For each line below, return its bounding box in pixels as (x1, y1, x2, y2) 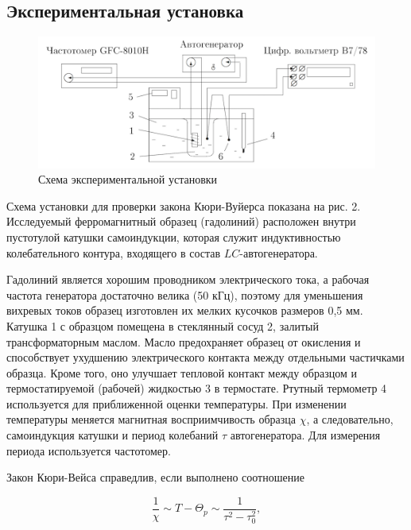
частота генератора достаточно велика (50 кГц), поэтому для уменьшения (6, 286, 363, 303)
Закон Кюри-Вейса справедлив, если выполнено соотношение (6, 469, 304, 486)
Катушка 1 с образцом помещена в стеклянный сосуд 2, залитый (6, 317, 319, 334)
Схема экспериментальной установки (38, 171, 218, 188)
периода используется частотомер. (6, 442, 171, 458)
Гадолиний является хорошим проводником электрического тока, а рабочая (6, 271, 370, 288)
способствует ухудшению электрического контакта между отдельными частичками (6, 349, 405, 366)
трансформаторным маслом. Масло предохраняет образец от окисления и (6, 333, 361, 350)
